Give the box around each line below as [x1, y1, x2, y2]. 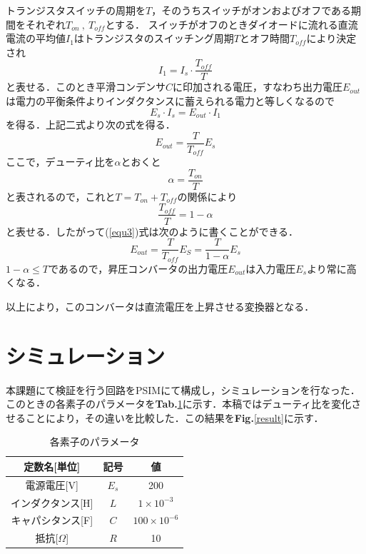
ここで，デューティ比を [6, 154, 115, 169]
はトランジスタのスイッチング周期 [73, 31, 234, 46]
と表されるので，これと [6, 188, 116, 203]
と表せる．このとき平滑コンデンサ [6, 79, 166, 94]
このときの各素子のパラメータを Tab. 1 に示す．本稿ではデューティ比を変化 [6, 396, 352, 411]
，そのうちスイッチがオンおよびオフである [151, 3, 352, 17]
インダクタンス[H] [11, 495, 93, 510]
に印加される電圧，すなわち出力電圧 [173, 79, 343, 94]
